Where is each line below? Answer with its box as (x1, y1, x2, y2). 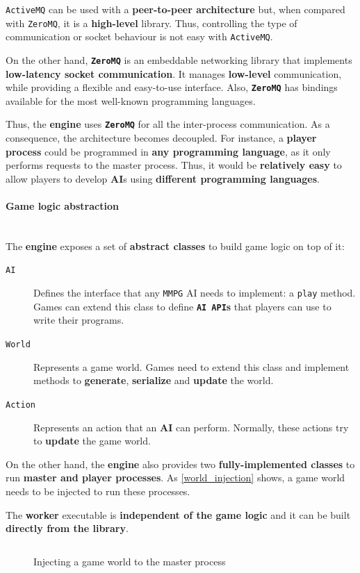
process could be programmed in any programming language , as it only (6, 144, 331, 158)
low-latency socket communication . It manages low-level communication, (6, 66, 342, 81)
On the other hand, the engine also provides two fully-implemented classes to (6, 456, 355, 471)
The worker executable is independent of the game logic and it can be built (6, 507, 351, 522)
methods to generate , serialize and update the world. (33, 373, 274, 388)
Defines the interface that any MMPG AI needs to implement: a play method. (33, 285, 356, 300)
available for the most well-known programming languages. (6, 93, 256, 108)
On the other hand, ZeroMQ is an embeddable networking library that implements (6, 52, 352, 67)
